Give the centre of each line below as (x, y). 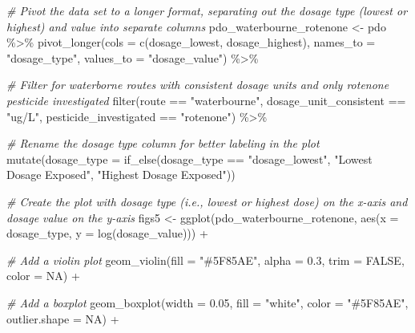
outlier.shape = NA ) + (63, 318)
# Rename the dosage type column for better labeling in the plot (163, 143)
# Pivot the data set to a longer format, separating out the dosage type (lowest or (207, 10)
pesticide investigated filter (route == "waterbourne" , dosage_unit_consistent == (206, 100)
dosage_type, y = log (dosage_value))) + (107, 233)
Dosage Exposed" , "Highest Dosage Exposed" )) (121, 175)
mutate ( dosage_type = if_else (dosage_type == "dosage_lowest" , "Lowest (189, 158)
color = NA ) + (43, 276)
